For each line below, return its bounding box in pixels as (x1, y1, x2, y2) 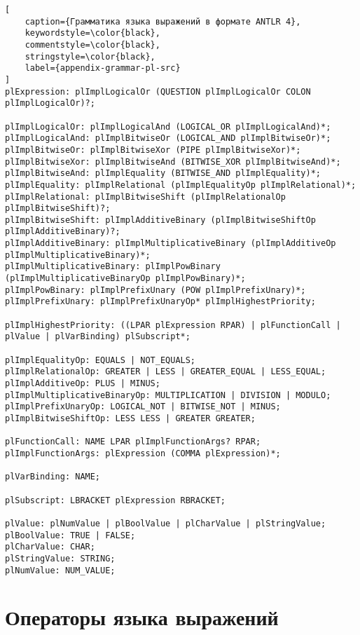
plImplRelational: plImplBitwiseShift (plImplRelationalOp (5, 191, 286, 202)
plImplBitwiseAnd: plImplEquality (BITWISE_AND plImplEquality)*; (5, 168, 321, 179)
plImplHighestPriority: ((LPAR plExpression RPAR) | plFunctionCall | (5, 320, 341, 330)
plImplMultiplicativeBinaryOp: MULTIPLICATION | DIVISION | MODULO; (5, 390, 331, 400)
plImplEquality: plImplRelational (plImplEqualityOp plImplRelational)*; (5, 179, 356, 190)
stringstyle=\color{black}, (25, 51, 155, 62)
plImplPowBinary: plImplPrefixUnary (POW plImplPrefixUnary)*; (5, 285, 306, 295)
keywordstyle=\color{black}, (25, 28, 160, 39)
